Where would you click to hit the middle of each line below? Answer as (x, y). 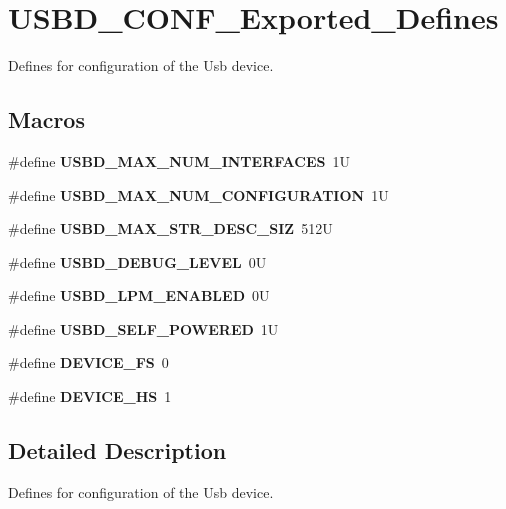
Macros (46, 119)
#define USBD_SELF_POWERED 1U (143, 328)
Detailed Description (117, 450)
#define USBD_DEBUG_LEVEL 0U (137, 261)
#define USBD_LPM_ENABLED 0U (139, 295)
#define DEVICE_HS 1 (90, 396)
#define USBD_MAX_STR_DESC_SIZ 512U (170, 228)
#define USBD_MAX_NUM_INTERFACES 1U (179, 160)
